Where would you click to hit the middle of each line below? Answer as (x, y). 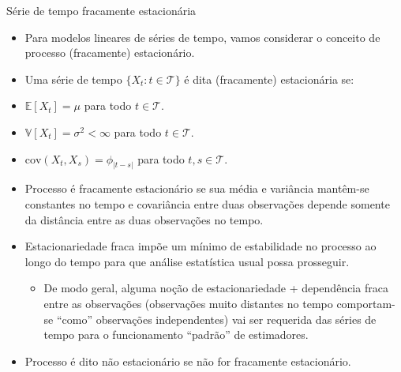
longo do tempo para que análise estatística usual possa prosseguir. (187, 261)
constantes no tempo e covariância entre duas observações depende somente (207, 204)
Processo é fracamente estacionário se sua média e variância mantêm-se (197, 188)
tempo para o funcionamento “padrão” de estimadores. (176, 334)
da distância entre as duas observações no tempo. (144, 219)
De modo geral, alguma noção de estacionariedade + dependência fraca (216, 288)
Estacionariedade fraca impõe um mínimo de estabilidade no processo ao (200, 246)
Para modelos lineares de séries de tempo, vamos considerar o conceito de (202, 37)
